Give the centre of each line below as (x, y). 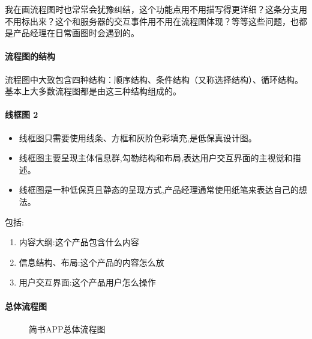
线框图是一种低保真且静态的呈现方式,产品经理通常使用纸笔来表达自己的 (159, 190)
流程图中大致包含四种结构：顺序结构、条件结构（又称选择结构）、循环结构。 (154, 79)
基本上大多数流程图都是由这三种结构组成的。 (93, 91)
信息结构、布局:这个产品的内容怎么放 (91, 262)
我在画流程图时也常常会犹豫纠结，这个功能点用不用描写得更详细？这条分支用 (156, 9)
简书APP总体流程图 (67, 328)
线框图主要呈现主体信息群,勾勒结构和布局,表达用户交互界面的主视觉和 (156, 158)
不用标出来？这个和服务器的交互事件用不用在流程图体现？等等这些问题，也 (152, 21)
